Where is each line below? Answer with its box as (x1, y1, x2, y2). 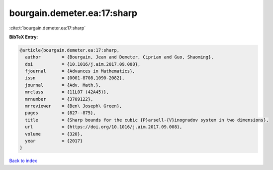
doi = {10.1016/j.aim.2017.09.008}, (25, 61, 141, 67)
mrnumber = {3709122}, (25, 96, 93, 102)
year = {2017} (25, 138, 83, 144)
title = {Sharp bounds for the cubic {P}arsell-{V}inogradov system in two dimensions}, (25, 117, 269, 123)
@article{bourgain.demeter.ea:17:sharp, (19, 47, 119, 53)
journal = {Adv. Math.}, (25, 82, 101, 88)
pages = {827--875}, (25, 110, 96, 116)
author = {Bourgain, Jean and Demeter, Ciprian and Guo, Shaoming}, (25, 54, 214, 60)
